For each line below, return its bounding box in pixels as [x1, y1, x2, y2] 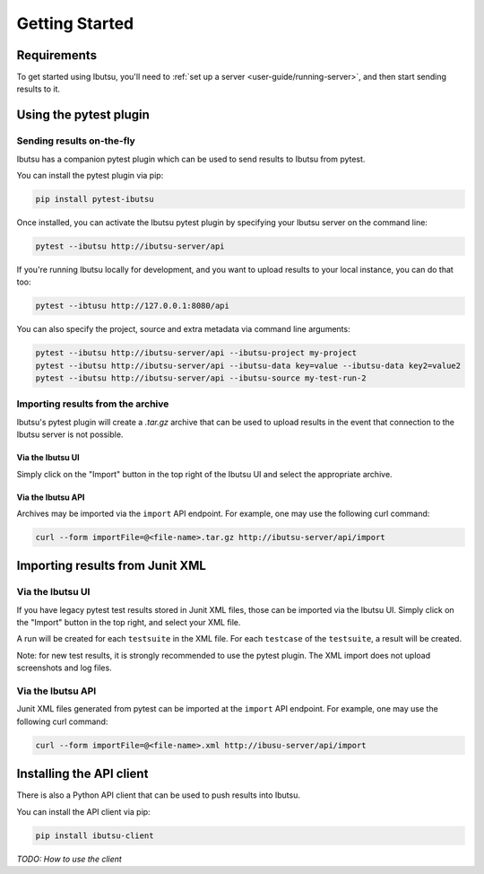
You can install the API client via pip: [16, 806, 151, 817]
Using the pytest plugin [16, 108, 150, 123]
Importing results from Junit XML [16, 558, 206, 573]
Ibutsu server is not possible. [16, 429, 124, 440]
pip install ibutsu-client [35, 830, 154, 841]
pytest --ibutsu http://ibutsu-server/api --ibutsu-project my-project [35, 348, 358, 358]
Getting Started [16, 13, 134, 33]
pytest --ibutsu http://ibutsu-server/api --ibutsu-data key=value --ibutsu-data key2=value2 [35, 360, 462, 371]
